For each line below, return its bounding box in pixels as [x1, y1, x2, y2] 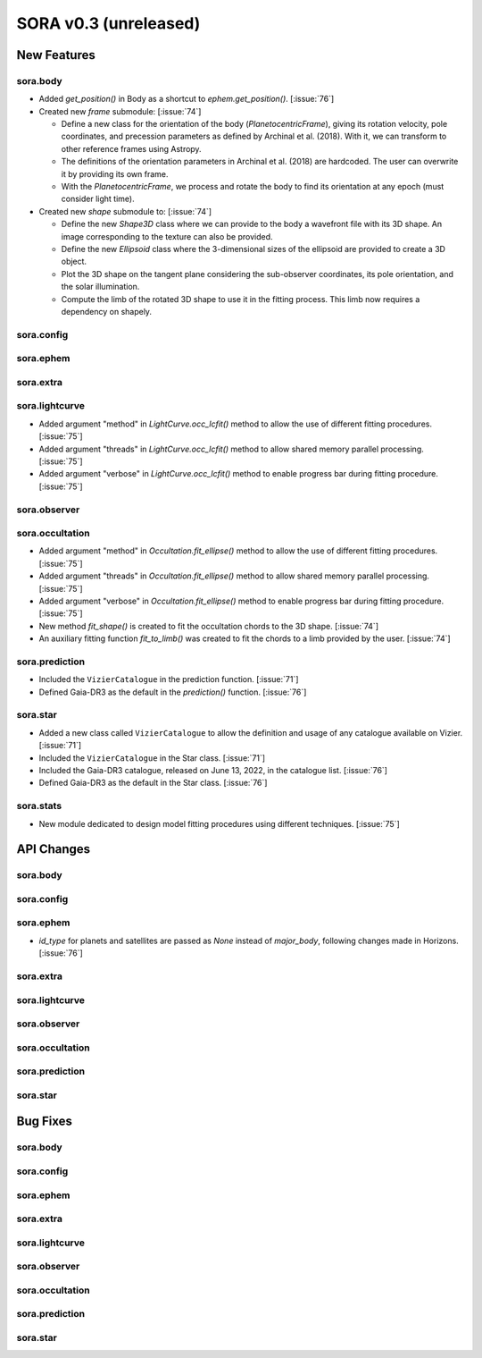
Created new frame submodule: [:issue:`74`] [38, 105, 202, 116]
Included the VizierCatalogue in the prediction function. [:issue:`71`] [38, 674, 299, 685]
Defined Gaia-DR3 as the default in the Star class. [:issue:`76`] [38, 778, 268, 789]
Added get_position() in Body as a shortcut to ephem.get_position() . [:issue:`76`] [38, 94, 335, 105]
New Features [16, 47, 96, 63]
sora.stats [16, 800, 62, 813]
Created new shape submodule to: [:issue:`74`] [38, 206, 212, 216]
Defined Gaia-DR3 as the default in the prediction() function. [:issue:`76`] [38, 687, 307, 697]
